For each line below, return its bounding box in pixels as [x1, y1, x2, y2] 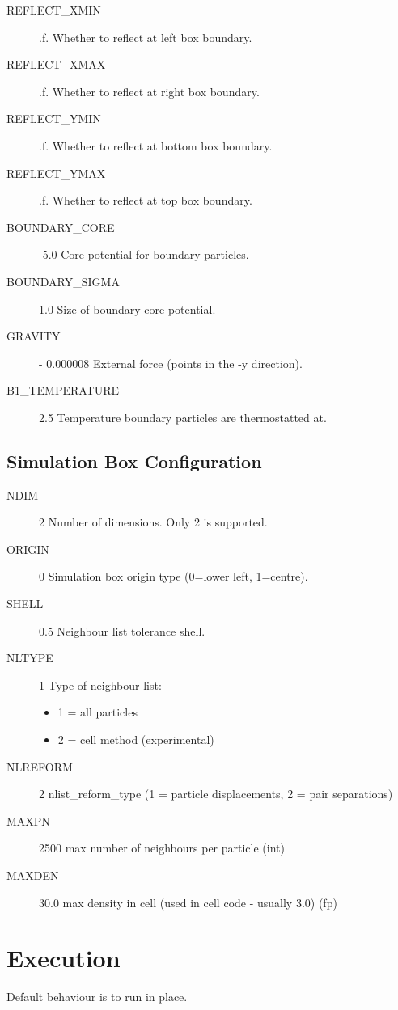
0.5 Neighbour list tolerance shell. [39, 622, 205, 639]
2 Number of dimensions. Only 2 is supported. [39, 513, 268, 530]
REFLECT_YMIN [6, 110, 101, 127]
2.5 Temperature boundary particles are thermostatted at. [39, 408, 327, 425]
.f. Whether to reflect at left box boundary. [39, 28, 252, 45]
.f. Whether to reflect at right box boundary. [39, 82, 260, 99]
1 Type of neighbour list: [39, 676, 162, 693]
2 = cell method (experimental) [57, 731, 214, 748]
